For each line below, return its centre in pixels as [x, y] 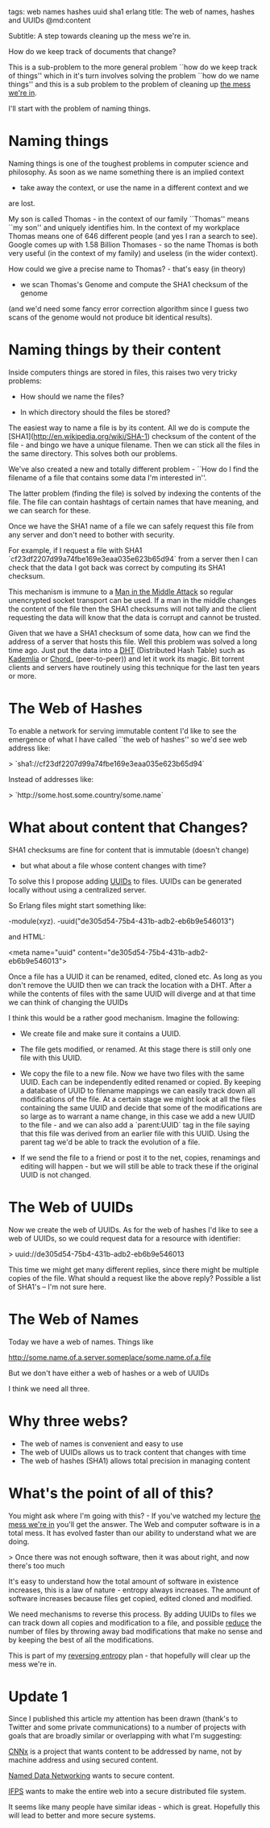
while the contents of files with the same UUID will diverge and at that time [132, 993]
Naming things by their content [115, 350]
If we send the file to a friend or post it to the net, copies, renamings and [140, 1157]
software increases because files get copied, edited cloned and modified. [131, 1598]
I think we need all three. [49, 1388]
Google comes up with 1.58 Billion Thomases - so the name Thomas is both [133, 245]
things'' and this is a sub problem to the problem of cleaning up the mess [130, 84]
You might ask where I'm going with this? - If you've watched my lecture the [135, 1516]
